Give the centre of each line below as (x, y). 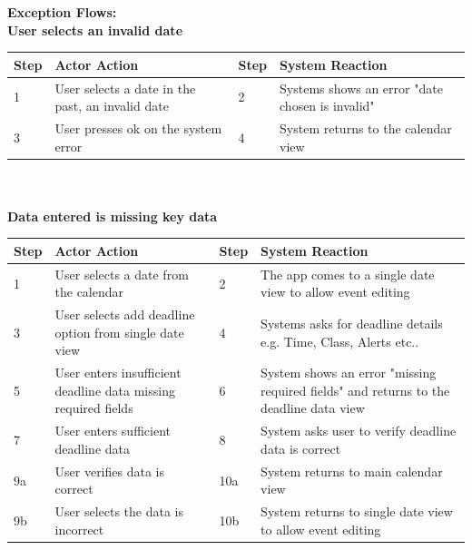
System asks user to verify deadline (359, 431)
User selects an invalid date (95, 29)
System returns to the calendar (366, 128)
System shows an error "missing (349, 373)
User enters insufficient (118, 373)
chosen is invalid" (327, 106)
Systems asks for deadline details (352, 324)
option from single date (119, 332)
